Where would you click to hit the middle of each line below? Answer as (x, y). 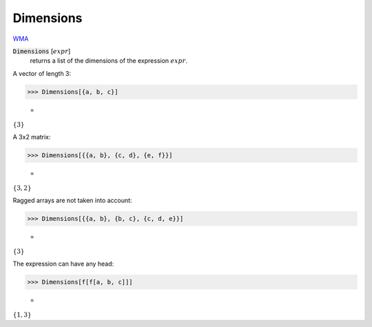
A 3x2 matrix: (32, 137)
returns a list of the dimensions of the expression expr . (109, 61)
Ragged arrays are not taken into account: (72, 200)
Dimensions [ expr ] (42, 51)
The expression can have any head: (63, 264)
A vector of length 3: (42, 73)
